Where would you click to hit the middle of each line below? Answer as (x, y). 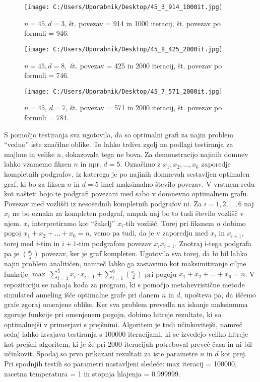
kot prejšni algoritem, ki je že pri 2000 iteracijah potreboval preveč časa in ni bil (128, 343)
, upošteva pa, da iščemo (218, 294)
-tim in (49, 243)
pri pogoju (161, 274)
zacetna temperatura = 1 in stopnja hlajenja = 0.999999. (92, 373)
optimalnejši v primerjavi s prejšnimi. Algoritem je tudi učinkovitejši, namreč (123, 324)
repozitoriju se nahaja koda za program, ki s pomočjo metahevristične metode (124, 285)
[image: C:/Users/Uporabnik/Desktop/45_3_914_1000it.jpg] (123, 7)
